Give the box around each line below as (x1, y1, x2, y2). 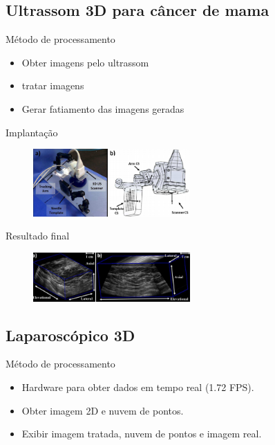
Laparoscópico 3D (6, 324, 135, 345)
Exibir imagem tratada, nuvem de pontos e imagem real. (21, 426, 262, 441)
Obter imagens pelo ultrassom (21, 55, 149, 69)
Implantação (6, 125, 58, 139)
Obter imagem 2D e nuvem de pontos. (21, 403, 184, 417)
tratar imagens (21, 78, 84, 93)
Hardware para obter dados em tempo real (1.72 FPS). (21, 380, 254, 394)
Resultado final (6, 228, 70, 243)
